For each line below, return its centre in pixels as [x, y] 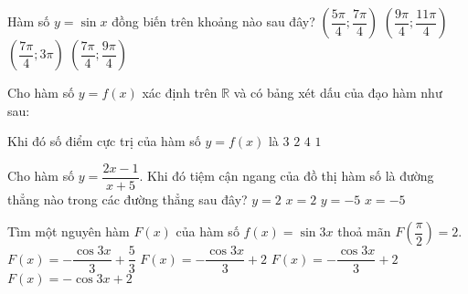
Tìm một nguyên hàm [69, 231]
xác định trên [180, 92]
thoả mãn [364, 231]
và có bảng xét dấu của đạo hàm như [338, 92]
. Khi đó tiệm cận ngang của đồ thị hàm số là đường [287, 176]
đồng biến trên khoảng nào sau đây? [213, 21]
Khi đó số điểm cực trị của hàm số [104, 141]
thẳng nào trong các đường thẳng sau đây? [128, 199]
